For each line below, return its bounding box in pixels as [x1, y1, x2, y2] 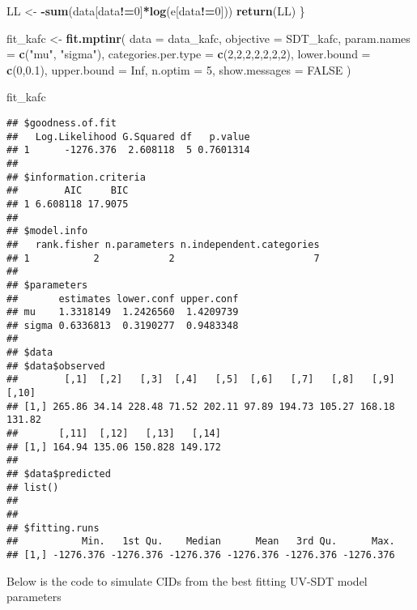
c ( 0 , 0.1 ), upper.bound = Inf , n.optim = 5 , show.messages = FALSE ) [6, 61, 351, 78]
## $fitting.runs [6, 522, 100, 534]
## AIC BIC [6, 185, 129, 197]
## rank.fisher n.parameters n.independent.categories [6, 238, 320, 250]
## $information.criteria [6, 171, 146, 183]
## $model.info [6, 225, 88, 237]
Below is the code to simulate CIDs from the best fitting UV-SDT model [6, 572, 368, 589]
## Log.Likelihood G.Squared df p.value [6, 130, 250, 143]
